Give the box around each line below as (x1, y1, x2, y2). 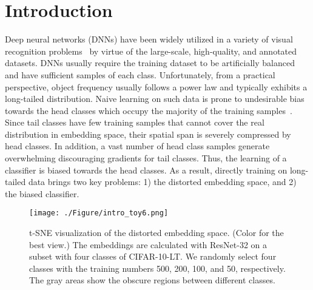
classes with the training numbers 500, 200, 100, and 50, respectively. (29, 261, 286, 274)
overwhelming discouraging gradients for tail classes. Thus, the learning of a (5, 152, 287, 164)
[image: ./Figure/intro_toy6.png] (29, 209, 169, 218)
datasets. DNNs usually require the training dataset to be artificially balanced (5, 56, 295, 69)
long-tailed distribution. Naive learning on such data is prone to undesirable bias (5, 92, 305, 105)
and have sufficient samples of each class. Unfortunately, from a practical (5, 68, 275, 81)
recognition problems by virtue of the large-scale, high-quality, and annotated (5, 44, 297, 57)
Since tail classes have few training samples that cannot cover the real (5, 116, 264, 129)
